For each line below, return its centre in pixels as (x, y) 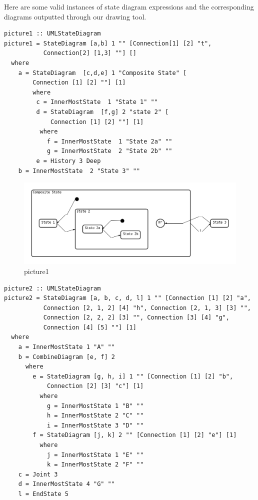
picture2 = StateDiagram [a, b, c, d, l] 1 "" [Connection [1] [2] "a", (127, 298)
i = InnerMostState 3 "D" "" (95, 425)
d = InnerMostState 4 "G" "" (66, 484)
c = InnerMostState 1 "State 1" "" (97, 102)
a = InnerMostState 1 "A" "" (66, 347)
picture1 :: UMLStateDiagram (52, 34)
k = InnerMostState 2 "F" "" (95, 465)
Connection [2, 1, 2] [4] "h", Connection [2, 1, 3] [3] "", (147, 308)
